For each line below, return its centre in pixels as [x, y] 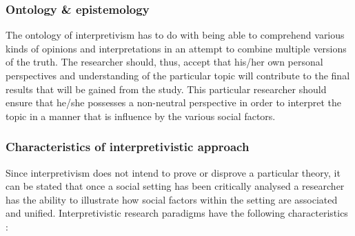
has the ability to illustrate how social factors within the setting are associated [172, 199]
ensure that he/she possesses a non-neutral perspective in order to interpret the [173, 102]
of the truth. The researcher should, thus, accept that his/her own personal [164, 62]
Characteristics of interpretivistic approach [128, 147]
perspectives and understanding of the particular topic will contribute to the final [178, 75]
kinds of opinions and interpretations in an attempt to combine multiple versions [176, 48]
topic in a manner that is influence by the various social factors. [141, 116]
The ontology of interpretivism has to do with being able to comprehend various [175, 35]
